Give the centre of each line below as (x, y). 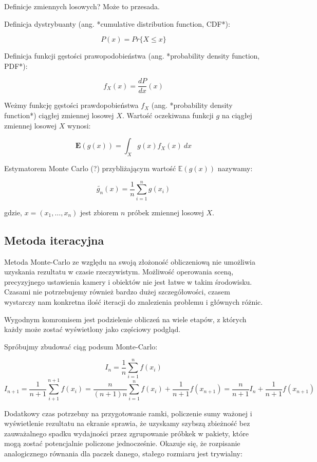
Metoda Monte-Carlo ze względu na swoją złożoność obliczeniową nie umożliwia (130, 261)
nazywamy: (235, 168)
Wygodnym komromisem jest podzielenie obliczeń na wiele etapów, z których (125, 319)
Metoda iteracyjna (54, 240)
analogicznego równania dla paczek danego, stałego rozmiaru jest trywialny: (123, 453)
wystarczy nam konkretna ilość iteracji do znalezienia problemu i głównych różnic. (134, 301)
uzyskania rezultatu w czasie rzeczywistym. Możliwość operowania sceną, (119, 272)
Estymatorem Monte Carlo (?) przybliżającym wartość (90, 168)
